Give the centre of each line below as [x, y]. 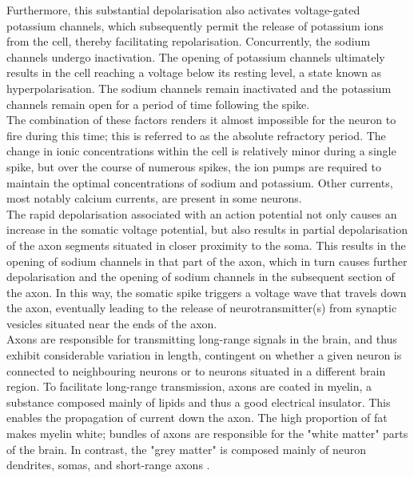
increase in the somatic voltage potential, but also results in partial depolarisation [207, 229]
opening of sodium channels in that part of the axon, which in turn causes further [207, 261]
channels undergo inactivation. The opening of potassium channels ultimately [196, 56]
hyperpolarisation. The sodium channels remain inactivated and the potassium [199, 88]
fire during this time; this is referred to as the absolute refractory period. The [196, 135]
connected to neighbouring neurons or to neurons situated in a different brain [196, 370]
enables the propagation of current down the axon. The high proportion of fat [197, 418]
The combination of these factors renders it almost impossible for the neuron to [201, 120]
